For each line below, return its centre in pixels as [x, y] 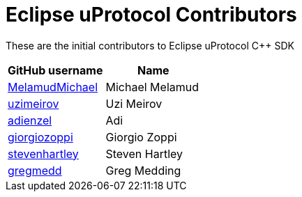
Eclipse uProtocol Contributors [151, 15]
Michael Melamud [152, 87]
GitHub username [55, 70]
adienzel [30, 120]
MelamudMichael [53, 87]
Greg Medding [143, 170]
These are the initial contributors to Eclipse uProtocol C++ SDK [150, 45]
